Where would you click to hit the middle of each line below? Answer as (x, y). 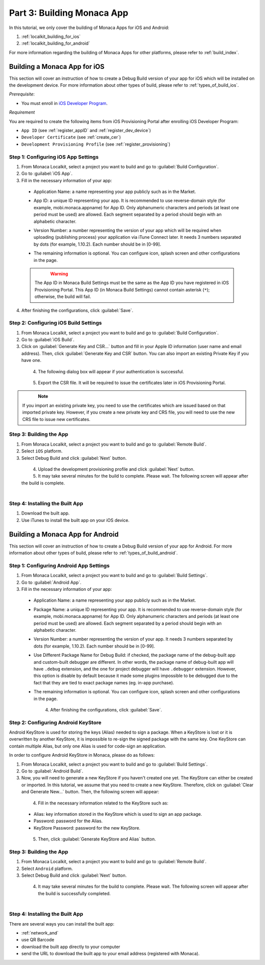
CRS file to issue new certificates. (56, 419)
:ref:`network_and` (40, 933)
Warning (59, 274)
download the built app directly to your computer (71, 947)
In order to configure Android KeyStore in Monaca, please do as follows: (82, 755)
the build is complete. (43, 483)
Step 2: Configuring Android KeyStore (55, 722)
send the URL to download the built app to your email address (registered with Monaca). (110, 954)
